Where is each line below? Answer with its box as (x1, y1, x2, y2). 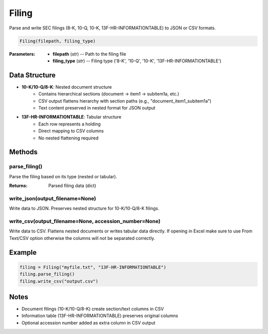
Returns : (9, 183, 28, 189)
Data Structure (9, 71, 56, 79)
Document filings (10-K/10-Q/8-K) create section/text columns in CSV (21, 306, 164, 312)
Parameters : (9, 51, 36, 57)
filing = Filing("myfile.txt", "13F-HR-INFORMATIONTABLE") (19, 264, 166, 270)
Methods (9, 148, 38, 156)
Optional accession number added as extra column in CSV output (21, 320, 156, 326)
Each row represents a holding (38, 121, 101, 127)
